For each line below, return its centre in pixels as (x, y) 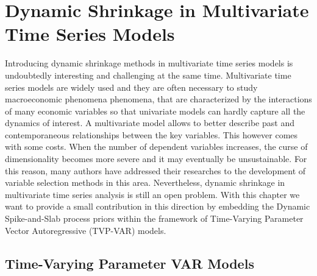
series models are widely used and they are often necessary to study (131, 87)
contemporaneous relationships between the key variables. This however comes (151, 134)
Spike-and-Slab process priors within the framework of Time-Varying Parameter (154, 218)
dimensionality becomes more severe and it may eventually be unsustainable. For (156, 159)
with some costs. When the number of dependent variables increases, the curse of (156, 147)
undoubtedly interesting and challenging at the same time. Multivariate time (148, 75)
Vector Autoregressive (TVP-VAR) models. (86, 230)
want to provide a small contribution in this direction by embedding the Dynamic (158, 206)
